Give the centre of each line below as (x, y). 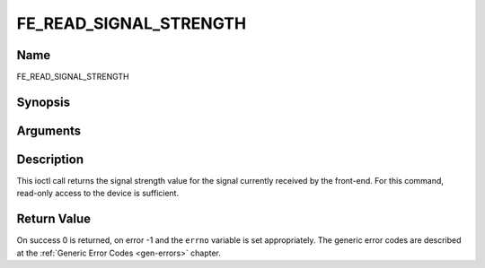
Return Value (54, 219)
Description (50, 159)
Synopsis (44, 102)
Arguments (49, 130)
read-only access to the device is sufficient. (98, 194)
